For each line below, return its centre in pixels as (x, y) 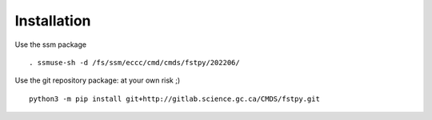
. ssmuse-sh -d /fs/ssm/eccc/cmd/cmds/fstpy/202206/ (134, 62)
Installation (53, 21)
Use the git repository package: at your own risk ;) (98, 80)
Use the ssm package (51, 45)
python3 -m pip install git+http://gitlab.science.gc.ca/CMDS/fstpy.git (174, 99)
